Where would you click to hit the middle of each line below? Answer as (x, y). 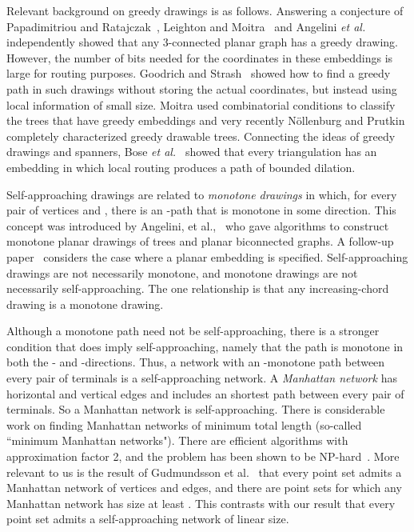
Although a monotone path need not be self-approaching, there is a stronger (193, 331)
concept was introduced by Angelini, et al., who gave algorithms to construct (198, 225)
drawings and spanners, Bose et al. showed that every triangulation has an (192, 152)
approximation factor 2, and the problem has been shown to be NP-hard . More (203, 456)
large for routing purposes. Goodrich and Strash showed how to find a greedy (199, 73)
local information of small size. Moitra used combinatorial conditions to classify (201, 104)
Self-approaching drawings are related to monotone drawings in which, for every (202, 194)
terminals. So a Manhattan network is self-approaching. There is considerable (196, 409)
